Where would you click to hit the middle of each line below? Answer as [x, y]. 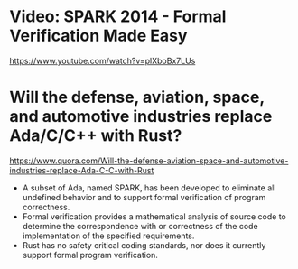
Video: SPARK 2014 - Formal [118, 17]
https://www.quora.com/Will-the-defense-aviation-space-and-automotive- [149, 161]
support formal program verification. [90, 255]
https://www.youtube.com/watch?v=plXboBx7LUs [102, 60]
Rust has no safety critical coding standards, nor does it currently [144, 245]
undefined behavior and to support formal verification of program [144, 197]
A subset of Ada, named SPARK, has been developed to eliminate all [149, 188]
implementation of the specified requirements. [108, 236]
